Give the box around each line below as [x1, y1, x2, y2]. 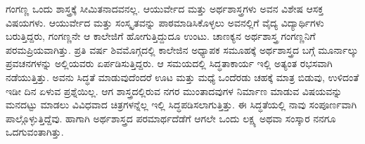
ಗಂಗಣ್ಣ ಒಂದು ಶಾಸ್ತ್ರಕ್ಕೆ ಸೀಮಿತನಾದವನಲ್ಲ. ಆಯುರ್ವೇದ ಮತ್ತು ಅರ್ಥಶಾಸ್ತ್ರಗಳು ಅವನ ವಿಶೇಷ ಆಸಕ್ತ [6, 1, 324, 15]
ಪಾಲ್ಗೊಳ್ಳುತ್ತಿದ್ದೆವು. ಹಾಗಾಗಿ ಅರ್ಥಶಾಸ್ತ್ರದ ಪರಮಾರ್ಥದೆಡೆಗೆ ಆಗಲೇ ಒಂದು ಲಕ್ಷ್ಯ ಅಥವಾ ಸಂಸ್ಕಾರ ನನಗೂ [6, 110, 336, 125]
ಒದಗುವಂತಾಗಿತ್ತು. [6, 124, 64, 139]
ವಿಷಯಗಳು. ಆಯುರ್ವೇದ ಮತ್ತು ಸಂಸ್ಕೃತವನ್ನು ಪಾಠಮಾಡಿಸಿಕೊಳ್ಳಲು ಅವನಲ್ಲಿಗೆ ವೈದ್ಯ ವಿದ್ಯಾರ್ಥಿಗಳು [6, 15, 324, 29]
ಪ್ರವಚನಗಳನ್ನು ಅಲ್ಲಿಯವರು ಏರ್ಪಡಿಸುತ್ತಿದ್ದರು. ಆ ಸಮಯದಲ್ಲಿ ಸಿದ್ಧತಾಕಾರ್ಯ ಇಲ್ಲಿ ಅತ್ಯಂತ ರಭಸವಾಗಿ [6, 56, 333, 71]
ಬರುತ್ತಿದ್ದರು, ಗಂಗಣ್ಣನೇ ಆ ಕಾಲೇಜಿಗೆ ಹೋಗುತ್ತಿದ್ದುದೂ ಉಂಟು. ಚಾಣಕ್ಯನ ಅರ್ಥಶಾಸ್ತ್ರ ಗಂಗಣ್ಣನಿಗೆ [6, 29, 316, 43]
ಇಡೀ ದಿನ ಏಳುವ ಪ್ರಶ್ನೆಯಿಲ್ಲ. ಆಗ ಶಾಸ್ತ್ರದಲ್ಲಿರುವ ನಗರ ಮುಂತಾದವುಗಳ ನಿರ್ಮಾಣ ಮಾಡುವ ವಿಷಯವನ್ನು [6, 83, 342, 98]
